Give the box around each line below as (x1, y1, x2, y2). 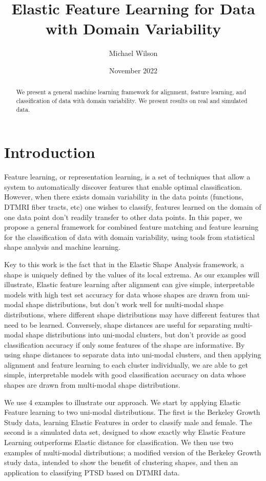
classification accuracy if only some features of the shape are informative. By (4, 339, 245, 350)
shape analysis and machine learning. (4, 242, 121, 252)
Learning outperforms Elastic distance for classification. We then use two (4, 437, 234, 448)
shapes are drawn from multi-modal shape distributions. (4, 379, 180, 390)
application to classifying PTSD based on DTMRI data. (4, 467, 180, 477)
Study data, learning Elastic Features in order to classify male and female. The (4, 416, 252, 427)
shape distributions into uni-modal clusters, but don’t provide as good (26, 329, 246, 340)
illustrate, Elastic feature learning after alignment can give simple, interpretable (4, 279, 255, 290)
